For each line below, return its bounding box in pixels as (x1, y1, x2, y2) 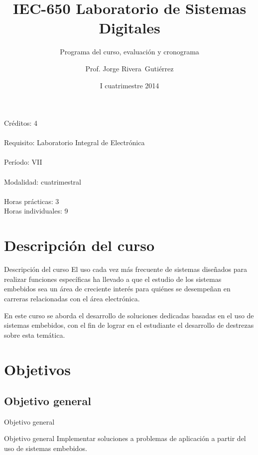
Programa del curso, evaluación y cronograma (60, 46, 199, 57)
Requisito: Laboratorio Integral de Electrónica (4, 137, 145, 148)
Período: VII (4, 157, 42, 167)
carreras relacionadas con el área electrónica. (4, 293, 140, 303)
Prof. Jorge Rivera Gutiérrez (85, 63, 174, 73)
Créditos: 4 (4, 118, 38, 128)
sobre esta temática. (4, 329, 65, 340)
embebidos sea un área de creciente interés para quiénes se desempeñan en (4, 283, 231, 294)
